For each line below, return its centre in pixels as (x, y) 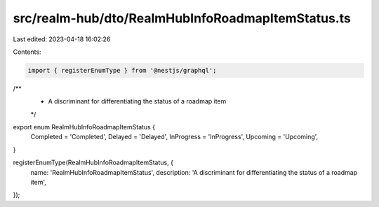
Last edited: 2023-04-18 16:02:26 (62, 39)
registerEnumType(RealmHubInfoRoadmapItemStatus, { (93, 163)
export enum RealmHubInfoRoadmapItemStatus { (84, 127)
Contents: (27, 52)
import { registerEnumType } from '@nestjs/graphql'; (122, 70)
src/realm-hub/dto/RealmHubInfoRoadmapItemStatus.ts (182, 18)
